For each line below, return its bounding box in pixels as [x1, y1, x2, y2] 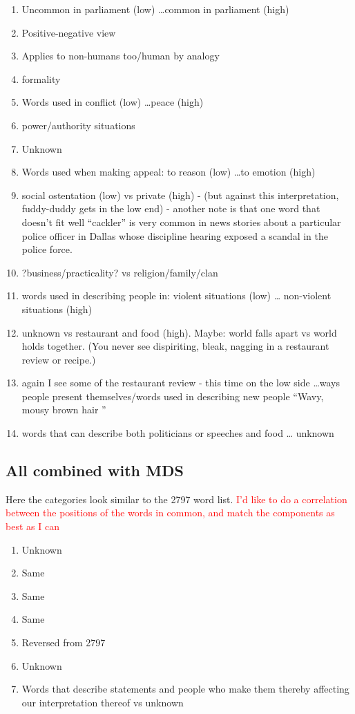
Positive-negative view [21, 25, 116, 39]
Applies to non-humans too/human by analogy [21, 48, 220, 63]
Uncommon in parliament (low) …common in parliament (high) [21, 2, 289, 16]
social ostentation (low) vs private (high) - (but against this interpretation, [21, 187, 339, 202]
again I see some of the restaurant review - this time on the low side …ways [21, 375, 340, 390]
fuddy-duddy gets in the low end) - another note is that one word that [21, 201, 320, 216]
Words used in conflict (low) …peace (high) [21, 95, 204, 109]
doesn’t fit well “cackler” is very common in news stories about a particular [21, 214, 341, 229]
